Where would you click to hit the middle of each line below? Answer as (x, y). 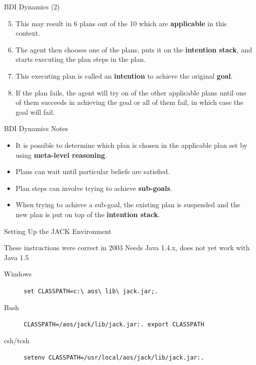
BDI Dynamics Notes (36, 128)
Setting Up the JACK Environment (58, 231)
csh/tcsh (17, 340)
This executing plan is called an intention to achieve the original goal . (124, 75)
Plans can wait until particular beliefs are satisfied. (93, 171)
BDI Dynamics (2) (32, 6)
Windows (18, 274)
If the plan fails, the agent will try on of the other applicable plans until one (131, 92)
